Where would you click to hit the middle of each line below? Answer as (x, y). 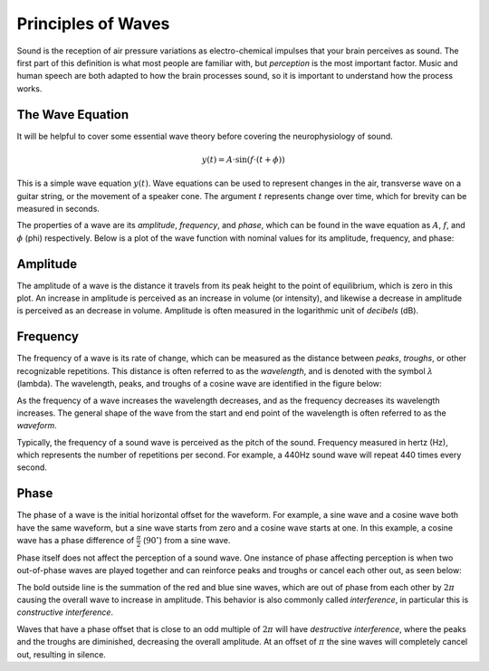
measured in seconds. (58, 208)
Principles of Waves (93, 24)
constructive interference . (65, 612)
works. (29, 88)
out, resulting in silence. (61, 654)
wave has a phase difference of (76, 541)
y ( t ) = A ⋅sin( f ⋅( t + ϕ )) (243, 159)
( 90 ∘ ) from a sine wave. (187, 540)
